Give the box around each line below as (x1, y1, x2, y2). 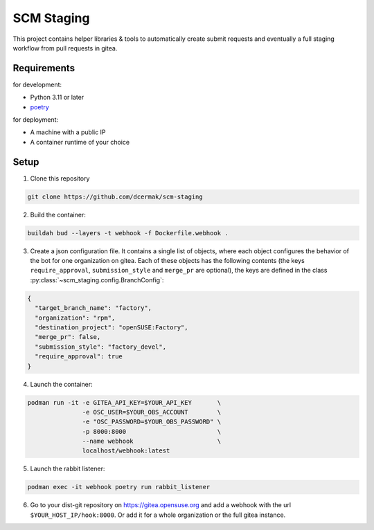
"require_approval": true (35, 353, 123, 360)
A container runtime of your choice (30, 138, 130, 146)
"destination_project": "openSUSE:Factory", (35, 323, 188, 331)
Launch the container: (30, 380, 93, 388)
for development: (12, 80, 62, 89)
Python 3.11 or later (30, 93, 84, 102)
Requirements (12, 62, 75, 74)
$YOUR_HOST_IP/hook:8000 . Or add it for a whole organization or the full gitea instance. (30, 511, 286, 519)
